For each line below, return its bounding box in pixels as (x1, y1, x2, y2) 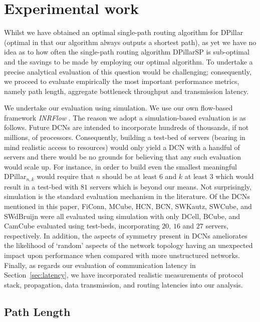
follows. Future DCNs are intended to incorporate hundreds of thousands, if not (4, 122, 249, 132)
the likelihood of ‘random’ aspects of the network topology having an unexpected (4, 240, 253, 250)
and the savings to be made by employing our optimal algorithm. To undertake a (4, 56, 253, 66)
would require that (37, 171, 94, 181)
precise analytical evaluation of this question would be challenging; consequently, (4, 66, 251, 76)
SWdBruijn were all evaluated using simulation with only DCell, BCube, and (4, 210, 240, 221)
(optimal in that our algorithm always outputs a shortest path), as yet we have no (4, 36, 256, 47)
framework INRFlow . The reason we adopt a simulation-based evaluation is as (4, 112, 246, 122)
